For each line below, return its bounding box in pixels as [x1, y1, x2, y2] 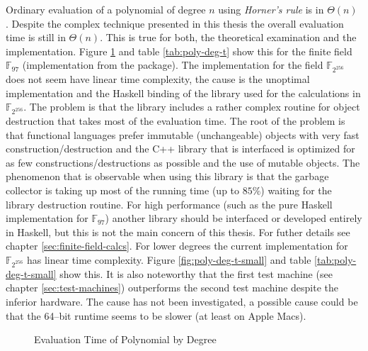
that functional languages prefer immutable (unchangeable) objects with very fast [6, 127, 360, 142]
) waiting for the [260, 183, 332, 198]
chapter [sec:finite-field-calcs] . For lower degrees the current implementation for [6, 238, 348, 253]
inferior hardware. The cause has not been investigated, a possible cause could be [6, 294, 358, 308]
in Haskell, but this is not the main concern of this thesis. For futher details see [6, 224, 350, 239]
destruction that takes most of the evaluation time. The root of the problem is [6, 113, 345, 128]
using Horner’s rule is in [218, 2, 324, 16]
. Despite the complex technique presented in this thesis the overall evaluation [6, 16, 344, 30]
